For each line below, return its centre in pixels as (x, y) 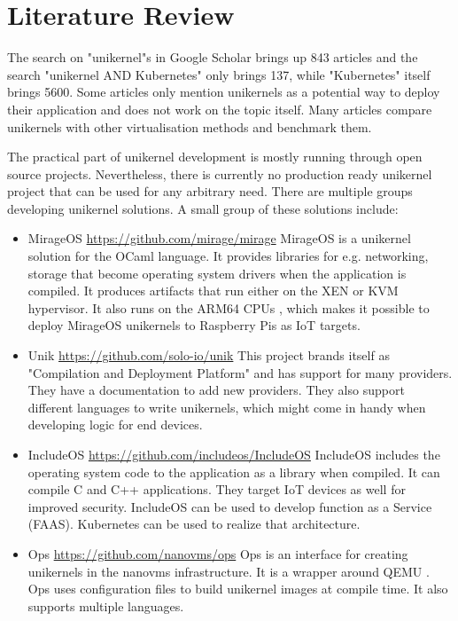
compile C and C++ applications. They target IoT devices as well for (217, 489)
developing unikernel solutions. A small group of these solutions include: (203, 208)
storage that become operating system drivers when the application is (217, 273)
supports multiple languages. (106, 605)
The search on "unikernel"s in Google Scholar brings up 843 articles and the (213, 57)
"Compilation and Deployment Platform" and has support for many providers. (240, 372)
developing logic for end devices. (115, 424)
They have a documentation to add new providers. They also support (216, 390)
